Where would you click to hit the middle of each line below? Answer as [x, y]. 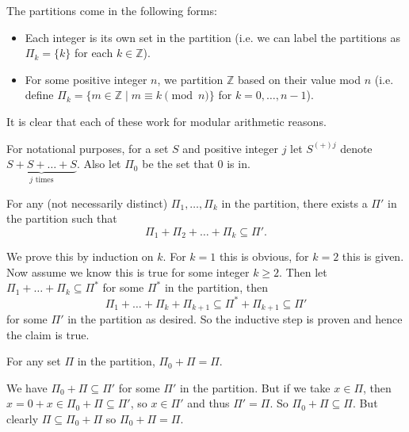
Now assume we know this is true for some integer [128, 271]
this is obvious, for [264, 256]
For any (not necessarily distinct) [87, 203]
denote [356, 148]
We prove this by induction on [80, 256]
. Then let [303, 271]
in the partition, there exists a [294, 203]
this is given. [373, 256]
